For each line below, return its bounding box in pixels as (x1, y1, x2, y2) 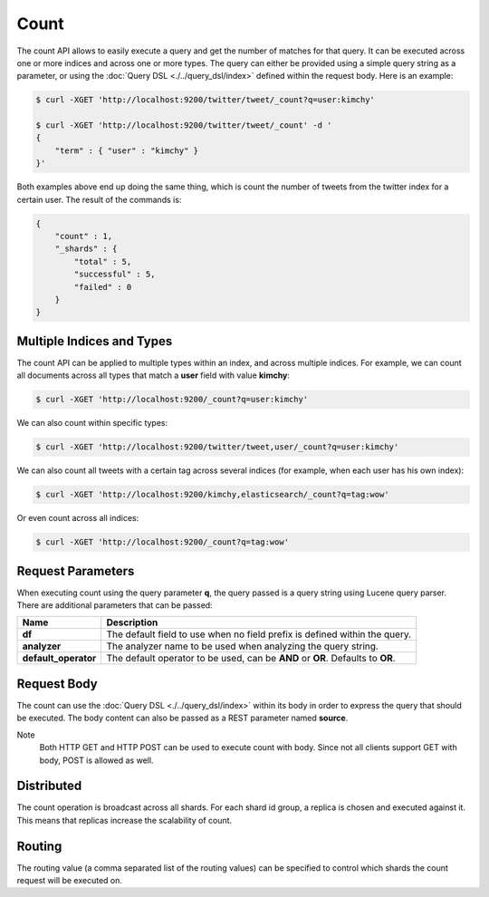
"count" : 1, (54, 231, 113, 242)
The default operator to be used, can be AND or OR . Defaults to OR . (106, 652, 396, 665)
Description (106, 616, 158, 629)
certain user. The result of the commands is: (16, 194, 182, 205)
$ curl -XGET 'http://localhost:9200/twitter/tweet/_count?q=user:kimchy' (35, 95, 376, 105)
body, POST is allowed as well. (39, 755, 154, 766)
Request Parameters (16, 563, 135, 579)
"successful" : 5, (73, 269, 156, 280)
